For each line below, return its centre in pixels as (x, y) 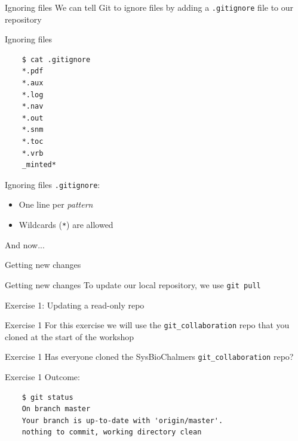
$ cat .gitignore (56, 59)
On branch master (56, 409)
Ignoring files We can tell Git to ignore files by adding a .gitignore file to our (149, 7)
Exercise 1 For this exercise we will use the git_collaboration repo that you (147, 325)
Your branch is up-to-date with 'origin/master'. (122, 420)
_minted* (39, 165)
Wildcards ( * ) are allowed (66, 225)
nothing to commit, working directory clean (112, 432)
